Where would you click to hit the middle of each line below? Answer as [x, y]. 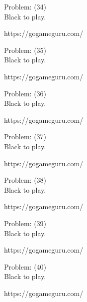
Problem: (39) [25, 223]
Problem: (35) [25, 50]
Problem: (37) [25, 137]
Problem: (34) [25, 6]
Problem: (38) [25, 180]
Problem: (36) [25, 93]
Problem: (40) [25, 266]
